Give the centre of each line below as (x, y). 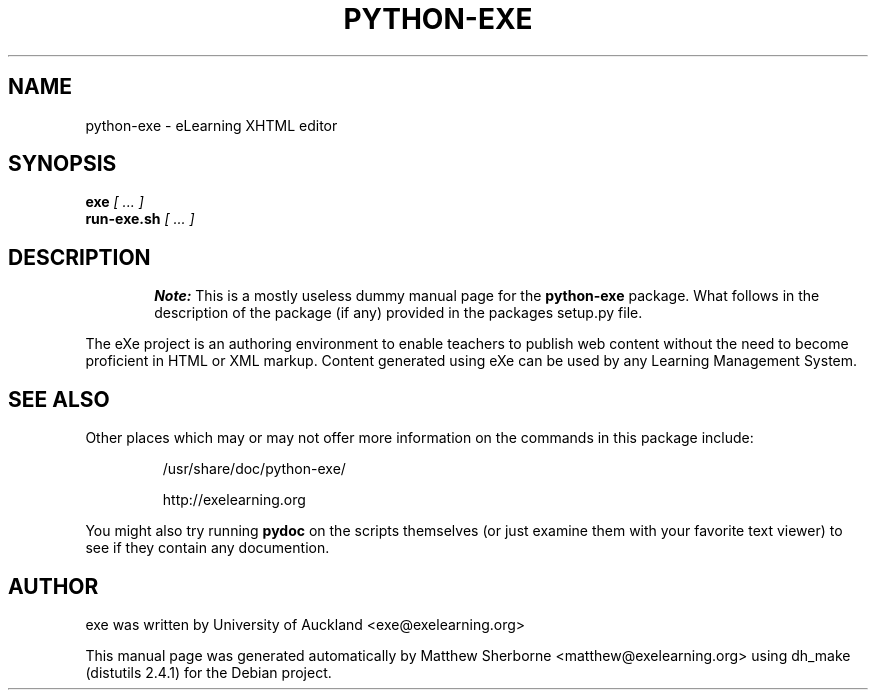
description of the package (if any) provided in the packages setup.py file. (398, 313)
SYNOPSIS (62, 164)
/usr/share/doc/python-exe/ (254, 469)
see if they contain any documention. (207, 548)
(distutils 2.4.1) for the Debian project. (208, 672)
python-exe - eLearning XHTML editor (211, 125)
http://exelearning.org (234, 500)
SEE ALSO (59, 399)
